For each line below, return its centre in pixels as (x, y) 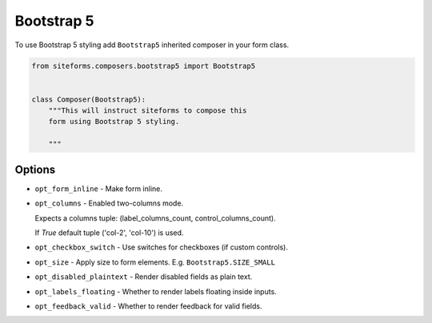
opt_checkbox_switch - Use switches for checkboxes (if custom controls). (161, 247)
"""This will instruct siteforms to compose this (148, 111)
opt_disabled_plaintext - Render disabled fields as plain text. (144, 277)
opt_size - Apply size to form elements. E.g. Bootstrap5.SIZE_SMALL (155, 262)
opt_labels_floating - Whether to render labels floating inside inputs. (156, 291)
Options (35, 169)
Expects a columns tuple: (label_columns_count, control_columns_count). (155, 218)
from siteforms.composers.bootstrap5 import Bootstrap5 (144, 66)
